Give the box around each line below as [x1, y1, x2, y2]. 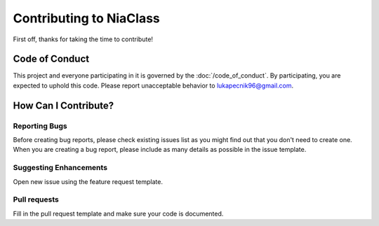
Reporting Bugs [13, 121, 67, 131]
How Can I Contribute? [13, 99, 114, 111]
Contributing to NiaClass [13, 10, 161, 26]
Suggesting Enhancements [13, 163, 108, 173]
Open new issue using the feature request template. [13, 177, 163, 185]
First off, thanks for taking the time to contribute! [13, 35, 154, 43]
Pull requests [13, 195, 59, 204]
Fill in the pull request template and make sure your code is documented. [13, 209, 224, 218]
